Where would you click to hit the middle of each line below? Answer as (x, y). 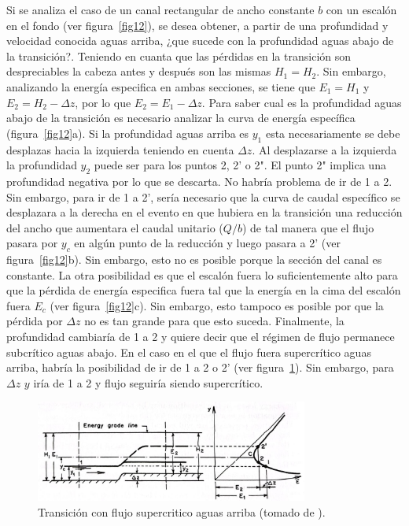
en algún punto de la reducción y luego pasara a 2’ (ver (207, 243)
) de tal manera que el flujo (308, 227)
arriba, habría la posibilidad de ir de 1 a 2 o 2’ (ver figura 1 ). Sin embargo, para (200, 367)
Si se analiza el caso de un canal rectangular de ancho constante (160, 9)
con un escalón (361, 9)
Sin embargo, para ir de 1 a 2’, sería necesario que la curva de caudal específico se (203, 196)
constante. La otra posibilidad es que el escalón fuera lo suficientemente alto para (202, 274)
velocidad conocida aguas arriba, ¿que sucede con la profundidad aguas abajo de (200, 41)
